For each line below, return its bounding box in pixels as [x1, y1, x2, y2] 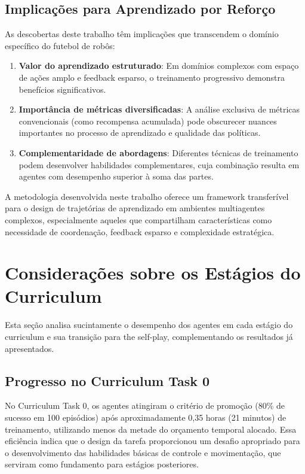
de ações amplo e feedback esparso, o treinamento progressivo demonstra [19, 71, 285, 83]
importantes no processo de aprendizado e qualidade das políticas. [19, 126, 261, 139]
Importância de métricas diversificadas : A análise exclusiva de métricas [19, 103, 300, 116]
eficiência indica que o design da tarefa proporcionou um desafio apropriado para [5, 434, 300, 447]
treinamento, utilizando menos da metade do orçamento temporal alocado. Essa [5, 423, 297, 435]
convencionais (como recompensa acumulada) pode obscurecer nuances [19, 114, 277, 127]
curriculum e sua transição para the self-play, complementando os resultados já [5, 330, 293, 343]
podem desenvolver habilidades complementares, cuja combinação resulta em [19, 158, 300, 171]
